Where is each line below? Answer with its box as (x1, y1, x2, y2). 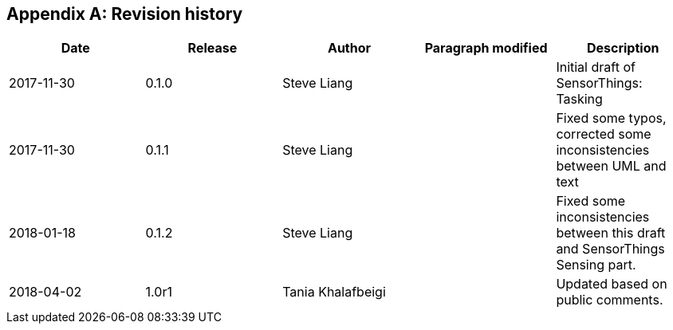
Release (187, 40, 238, 57)
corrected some (556, 126, 651, 143)
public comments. (556, 292, 663, 308)
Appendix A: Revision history (6, 4, 243, 24)
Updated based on (556, 276, 667, 293)
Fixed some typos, (556, 110, 667, 127)
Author (327, 40, 372, 57)
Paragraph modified (424, 40, 548, 57)
